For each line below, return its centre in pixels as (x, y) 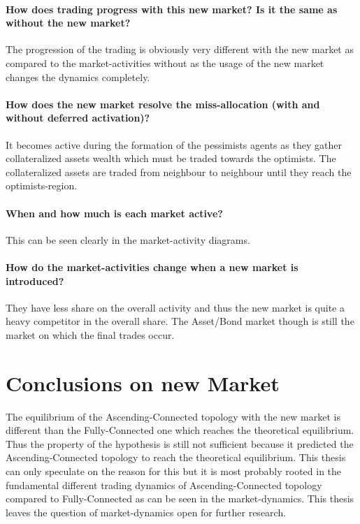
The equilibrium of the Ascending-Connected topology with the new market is (173, 416)
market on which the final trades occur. (90, 334)
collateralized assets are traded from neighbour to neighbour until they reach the (179, 172)
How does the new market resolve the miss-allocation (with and (163, 104)
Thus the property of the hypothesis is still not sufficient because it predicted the (180, 443)
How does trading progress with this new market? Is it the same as (172, 9)
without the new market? (68, 23)
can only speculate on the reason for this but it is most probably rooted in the (174, 471)
